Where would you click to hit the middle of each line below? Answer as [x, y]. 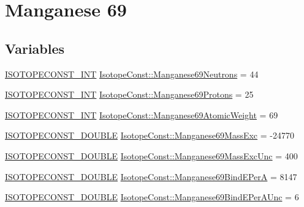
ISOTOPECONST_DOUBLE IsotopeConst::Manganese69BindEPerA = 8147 [151, 176]
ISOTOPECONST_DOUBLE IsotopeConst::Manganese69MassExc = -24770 [150, 135]
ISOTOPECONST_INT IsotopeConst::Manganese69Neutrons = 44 [132, 74]
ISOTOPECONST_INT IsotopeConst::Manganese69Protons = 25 [129, 94]
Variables [35, 48]
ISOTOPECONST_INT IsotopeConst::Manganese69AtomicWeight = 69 [142, 114]
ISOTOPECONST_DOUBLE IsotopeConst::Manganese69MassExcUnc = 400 [151, 155]
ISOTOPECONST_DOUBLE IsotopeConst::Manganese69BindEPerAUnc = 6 [152, 197]
